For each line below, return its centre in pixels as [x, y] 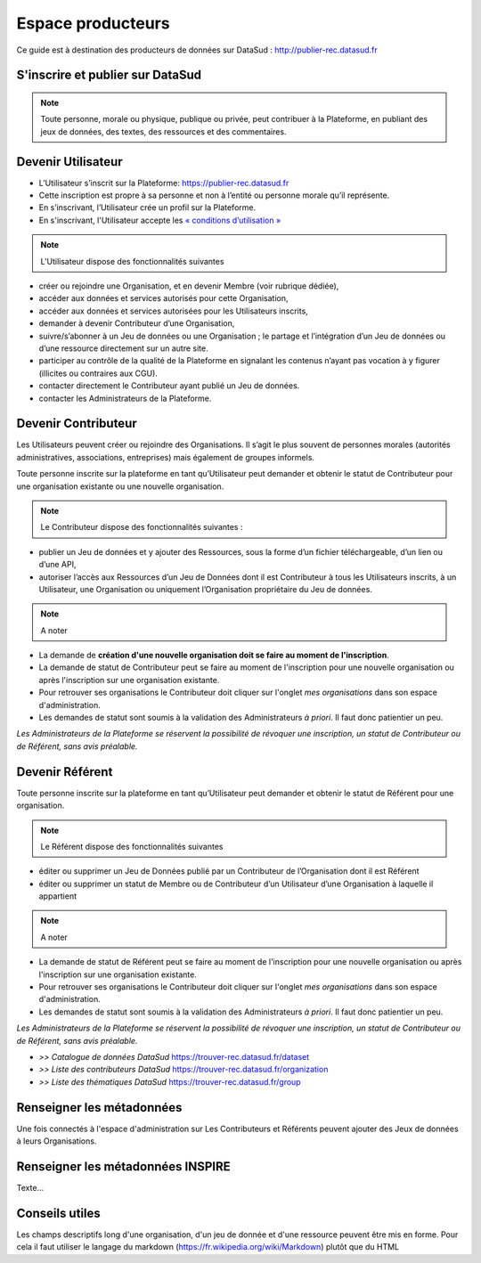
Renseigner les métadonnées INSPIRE [123, 1166]
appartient [58, 896]
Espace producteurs [93, 23]
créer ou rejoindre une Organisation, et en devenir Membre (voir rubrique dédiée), [189, 286]
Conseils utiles [59, 1213]
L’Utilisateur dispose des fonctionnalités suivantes [132, 261]
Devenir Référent [65, 772]
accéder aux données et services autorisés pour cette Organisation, [163, 298]
